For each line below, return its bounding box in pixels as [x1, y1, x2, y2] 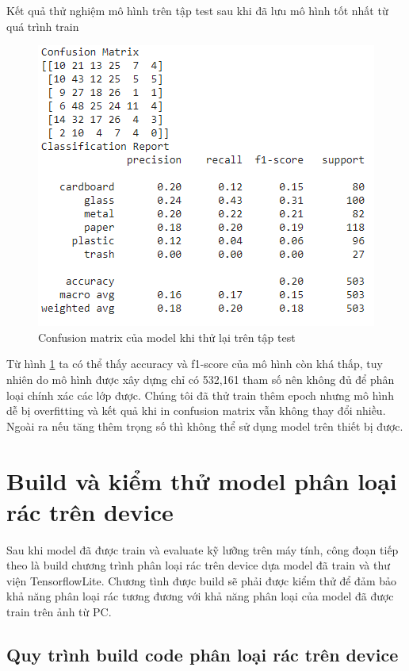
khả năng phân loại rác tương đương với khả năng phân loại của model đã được [6, 588, 394, 604]
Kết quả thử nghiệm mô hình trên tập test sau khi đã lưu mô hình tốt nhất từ [6, 2, 388, 18]
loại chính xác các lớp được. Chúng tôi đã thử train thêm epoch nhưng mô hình [6, 386, 394, 403]
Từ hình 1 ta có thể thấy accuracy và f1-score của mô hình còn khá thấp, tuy [6, 355, 383, 372]
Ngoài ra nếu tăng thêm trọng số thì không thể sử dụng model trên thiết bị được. [6, 417, 403, 434]
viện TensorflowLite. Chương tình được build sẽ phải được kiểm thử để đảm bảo [6, 572, 396, 589]
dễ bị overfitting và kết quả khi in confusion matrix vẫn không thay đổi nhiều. [6, 402, 386, 419]
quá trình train [6, 17, 79, 34]
